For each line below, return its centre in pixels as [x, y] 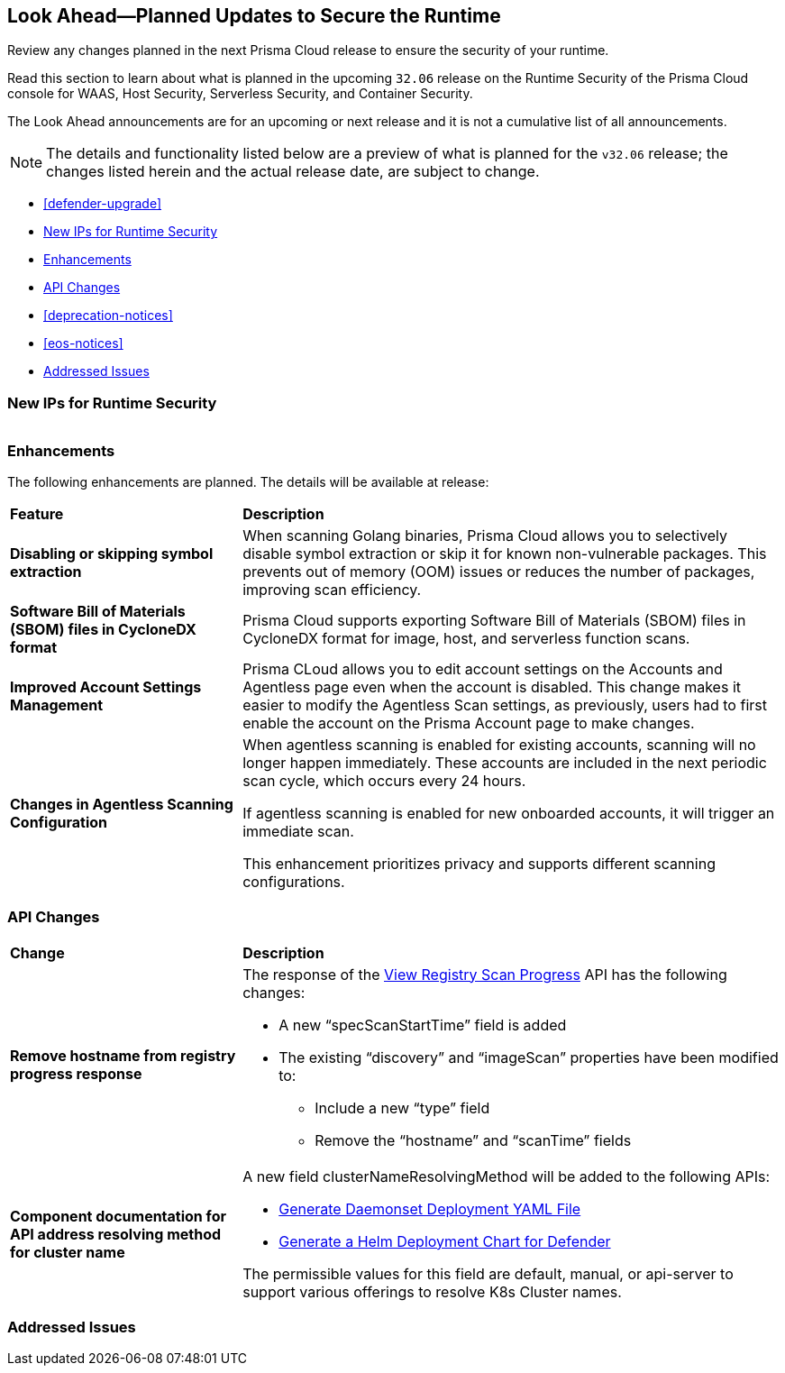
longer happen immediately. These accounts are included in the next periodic [505, 762]
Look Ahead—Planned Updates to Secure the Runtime [254, 16]
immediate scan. [298, 831]
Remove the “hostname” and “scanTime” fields [473, 1140]
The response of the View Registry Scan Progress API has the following [485, 974]
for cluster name [68, 1252]
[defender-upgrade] [103, 204]
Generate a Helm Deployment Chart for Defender [445, 1241]
